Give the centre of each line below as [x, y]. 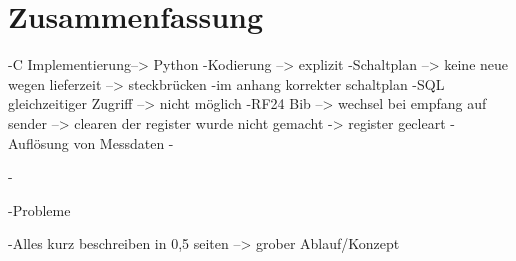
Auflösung [38, 142]
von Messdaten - [123, 142]
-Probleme [39, 209]
